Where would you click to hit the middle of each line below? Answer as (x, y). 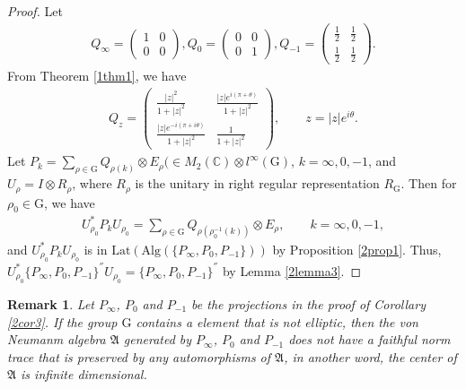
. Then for (429, 183)
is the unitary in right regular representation (257, 183)
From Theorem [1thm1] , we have (97, 76)
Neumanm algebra (57, 339)
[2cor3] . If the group (62, 321)
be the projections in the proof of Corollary (308, 304)
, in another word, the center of (370, 356)
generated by (158, 339)
